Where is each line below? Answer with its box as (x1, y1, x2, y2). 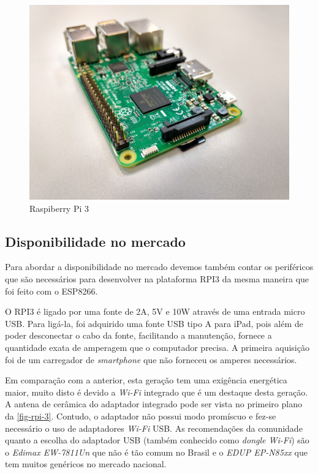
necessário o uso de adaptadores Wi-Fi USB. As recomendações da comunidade (5, 421, 303, 434)
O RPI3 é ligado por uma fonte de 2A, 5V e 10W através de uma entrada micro (5, 305, 305, 318)
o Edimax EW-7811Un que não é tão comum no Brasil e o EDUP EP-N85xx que (5, 445, 308, 458)
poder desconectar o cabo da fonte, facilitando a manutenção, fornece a (5, 329, 272, 342)
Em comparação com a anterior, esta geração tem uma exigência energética (5, 374, 287, 386)
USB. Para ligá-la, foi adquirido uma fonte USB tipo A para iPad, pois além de (5, 317, 303, 329)
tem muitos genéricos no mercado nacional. (5, 457, 167, 470)
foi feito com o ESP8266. (5, 284, 98, 297)
